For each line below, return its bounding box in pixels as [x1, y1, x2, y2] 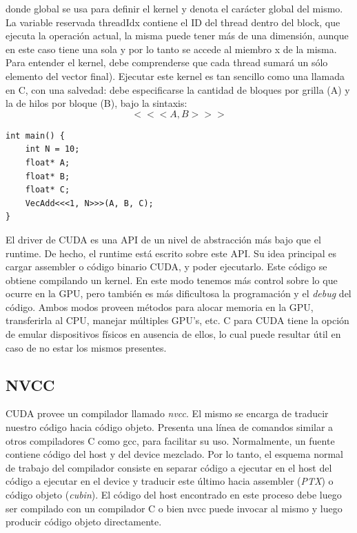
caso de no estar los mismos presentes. [6, 340, 167, 354]
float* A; [25, 157, 70, 168]
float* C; [25, 185, 70, 195]
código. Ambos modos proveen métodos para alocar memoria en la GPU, [6, 299, 314, 314]
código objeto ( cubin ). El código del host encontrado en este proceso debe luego [6, 487, 342, 502]
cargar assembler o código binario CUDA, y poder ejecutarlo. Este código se [6, 259, 327, 274]
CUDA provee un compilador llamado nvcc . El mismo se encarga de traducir [6, 406, 329, 421]
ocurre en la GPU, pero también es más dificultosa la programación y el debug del [6, 286, 351, 301]
